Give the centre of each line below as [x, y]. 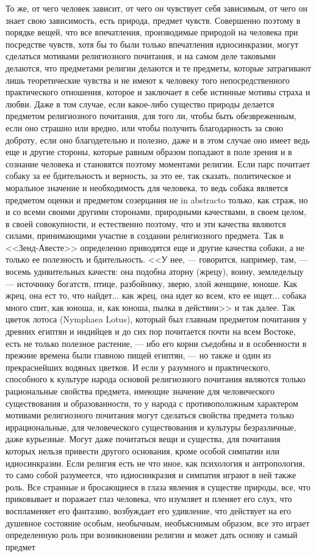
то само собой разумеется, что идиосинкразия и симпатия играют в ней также [151, 475]
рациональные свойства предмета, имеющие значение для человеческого [140, 391]
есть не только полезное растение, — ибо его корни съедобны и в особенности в [156, 343]
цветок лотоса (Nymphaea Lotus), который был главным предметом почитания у [156, 319]
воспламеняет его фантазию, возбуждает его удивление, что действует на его [148, 510]
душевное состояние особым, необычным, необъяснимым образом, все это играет [158, 522]
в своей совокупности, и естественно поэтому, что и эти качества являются [146, 223]
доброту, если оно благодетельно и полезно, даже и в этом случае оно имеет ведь [158, 140]
